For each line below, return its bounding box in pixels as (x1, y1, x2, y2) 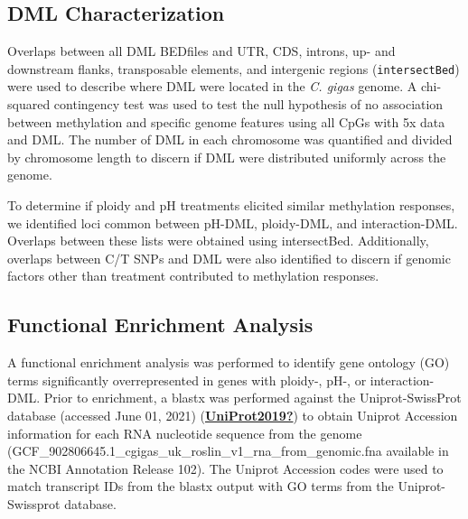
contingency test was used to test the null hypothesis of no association (53, 95, 444, 114)
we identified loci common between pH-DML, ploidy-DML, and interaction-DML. (7, 213, 458, 232)
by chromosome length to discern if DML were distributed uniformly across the (7, 147, 446, 166)
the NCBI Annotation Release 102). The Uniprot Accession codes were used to (7, 459, 444, 477)
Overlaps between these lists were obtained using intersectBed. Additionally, (7, 231, 429, 250)
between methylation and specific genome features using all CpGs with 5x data (7, 112, 445, 131)
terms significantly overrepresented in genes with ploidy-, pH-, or (7, 370, 367, 389)
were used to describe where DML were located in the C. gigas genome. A (7, 77, 417, 96)
